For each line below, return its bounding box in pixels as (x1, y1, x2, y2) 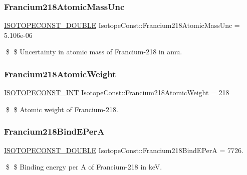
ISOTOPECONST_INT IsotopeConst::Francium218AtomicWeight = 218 (4, 87, 229, 98)
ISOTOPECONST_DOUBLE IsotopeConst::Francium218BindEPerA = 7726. (4, 145, 243, 155)
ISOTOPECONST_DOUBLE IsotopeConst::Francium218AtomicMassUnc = (4, 20, 240, 30)
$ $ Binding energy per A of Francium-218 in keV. (6, 162, 162, 172)
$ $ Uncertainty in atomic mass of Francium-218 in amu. (6, 46, 182, 57)
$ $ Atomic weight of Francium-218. (6, 104, 118, 114)
